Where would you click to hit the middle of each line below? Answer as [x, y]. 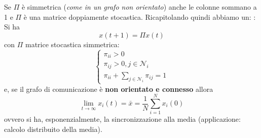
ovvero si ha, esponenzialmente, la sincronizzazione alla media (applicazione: [122, 119]
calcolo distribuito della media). [53, 129]
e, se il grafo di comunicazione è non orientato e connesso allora [109, 89]
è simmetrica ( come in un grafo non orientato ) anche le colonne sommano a [139, 7]
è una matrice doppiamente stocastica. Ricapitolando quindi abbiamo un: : [140, 16]
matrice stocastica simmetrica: [72, 44]
